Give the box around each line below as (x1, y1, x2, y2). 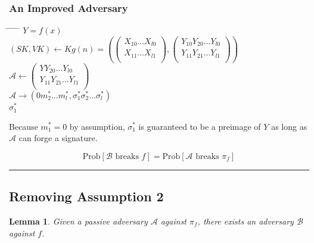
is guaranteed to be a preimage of (138, 120, 261, 132)
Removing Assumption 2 (9, 187, 164, 205)
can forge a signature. (18, 132, 98, 144)
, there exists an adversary (197, 214, 294, 227)
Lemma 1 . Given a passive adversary (9, 214, 148, 227)
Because (9, 120, 38, 132)
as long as (271, 120, 307, 132)
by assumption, (69, 120, 125, 132)
